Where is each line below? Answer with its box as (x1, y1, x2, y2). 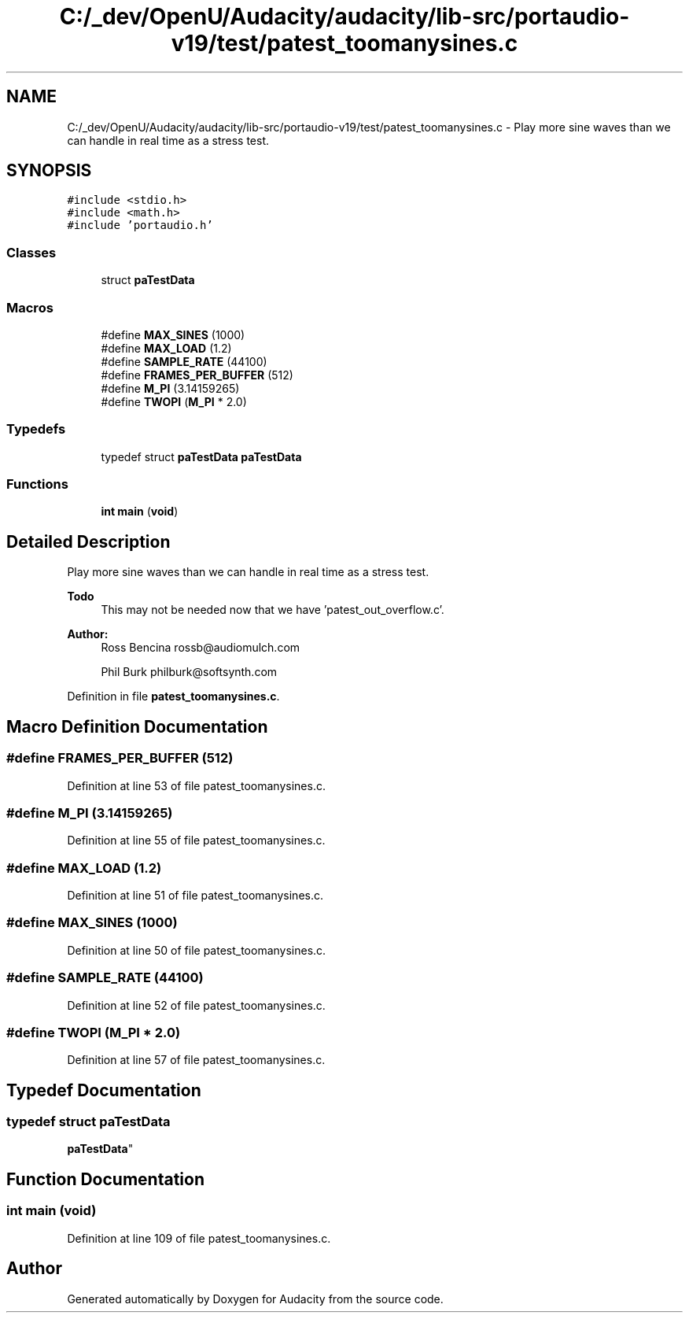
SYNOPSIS (6, 161, 92, 181)
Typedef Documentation (6, 1080, 201, 1100)
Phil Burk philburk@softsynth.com (101, 665, 278, 679)
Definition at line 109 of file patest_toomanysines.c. (67, 1231, 331, 1245)
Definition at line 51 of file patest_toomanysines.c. (67, 889, 323, 902)
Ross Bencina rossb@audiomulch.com (101, 641, 300, 655)
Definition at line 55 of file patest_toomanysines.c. (67, 833, 326, 848)
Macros (6, 299, 53, 316)
